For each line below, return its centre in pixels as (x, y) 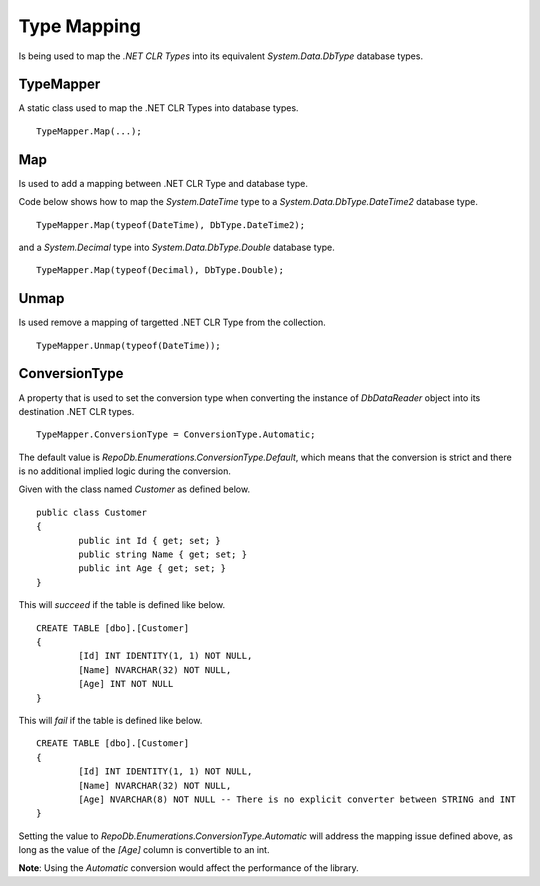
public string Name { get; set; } (163, 554)
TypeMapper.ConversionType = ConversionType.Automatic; (176, 434)
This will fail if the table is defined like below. (110, 720)
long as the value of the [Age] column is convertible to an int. (144, 850)
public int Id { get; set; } (150, 540)
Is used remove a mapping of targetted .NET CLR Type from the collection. (172, 322)
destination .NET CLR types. (76, 411)
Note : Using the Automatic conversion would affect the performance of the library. (188, 868)
